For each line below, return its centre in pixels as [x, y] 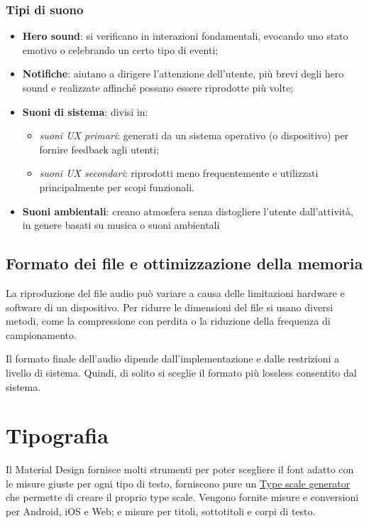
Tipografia [57, 435]
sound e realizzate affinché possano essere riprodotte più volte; [158, 87]
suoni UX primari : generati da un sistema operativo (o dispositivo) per [194, 135]
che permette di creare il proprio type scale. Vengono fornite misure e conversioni [182, 497]
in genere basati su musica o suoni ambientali [121, 225]
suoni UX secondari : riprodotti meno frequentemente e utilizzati [179, 173]
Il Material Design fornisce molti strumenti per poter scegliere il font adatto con [180, 469]
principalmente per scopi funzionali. [117, 187]
